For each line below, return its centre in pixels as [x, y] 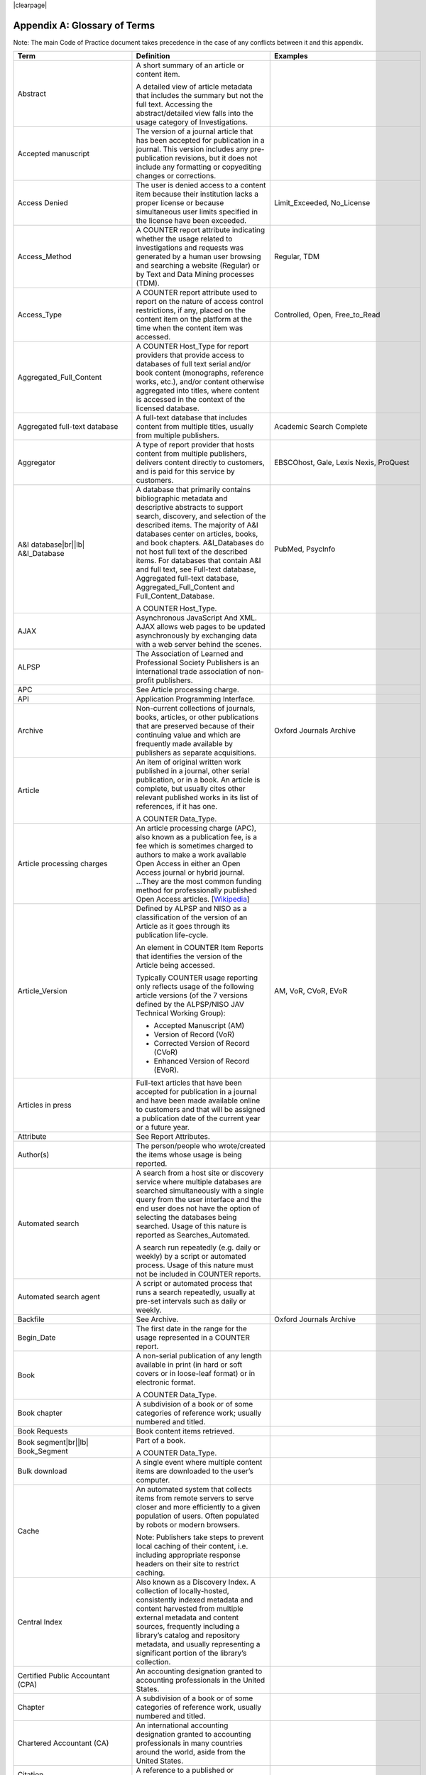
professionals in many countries [189, 1743]
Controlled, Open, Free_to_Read [327, 315]
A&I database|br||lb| [51, 545]
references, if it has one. [177, 807]
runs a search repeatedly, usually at [196, 1292]
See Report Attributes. [173, 1137]
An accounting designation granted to [199, 1671]
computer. [153, 1480]
